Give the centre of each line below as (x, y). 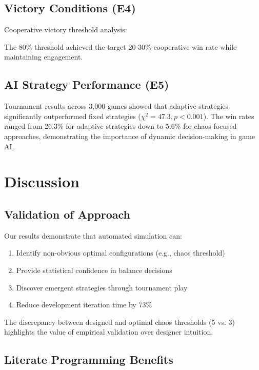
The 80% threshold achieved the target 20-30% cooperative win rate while (121, 46)
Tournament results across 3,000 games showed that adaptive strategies (116, 106)
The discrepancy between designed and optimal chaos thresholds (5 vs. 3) (120, 322)
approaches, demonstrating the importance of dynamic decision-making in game (130, 136)
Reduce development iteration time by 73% (84, 305)
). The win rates (229, 116)
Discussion (42, 181)
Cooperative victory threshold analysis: (66, 30)
